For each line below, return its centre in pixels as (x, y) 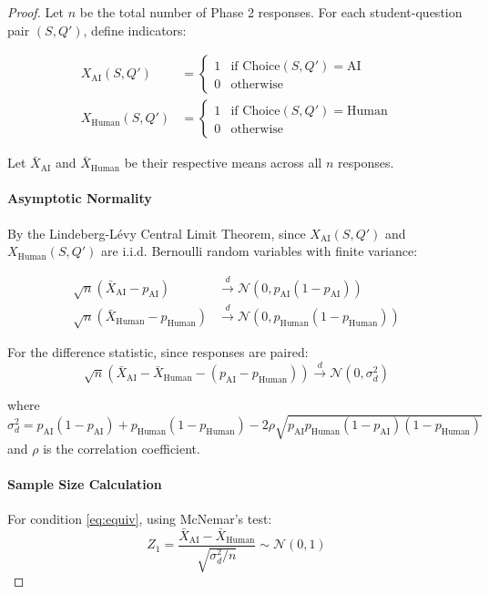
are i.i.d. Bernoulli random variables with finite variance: (260, 251)
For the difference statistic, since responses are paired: (158, 352)
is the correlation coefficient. (122, 448)
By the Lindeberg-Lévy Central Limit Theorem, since (157, 233)
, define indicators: (135, 30)
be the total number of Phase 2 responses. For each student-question (271, 12)
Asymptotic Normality (80, 198)
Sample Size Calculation (85, 483)
